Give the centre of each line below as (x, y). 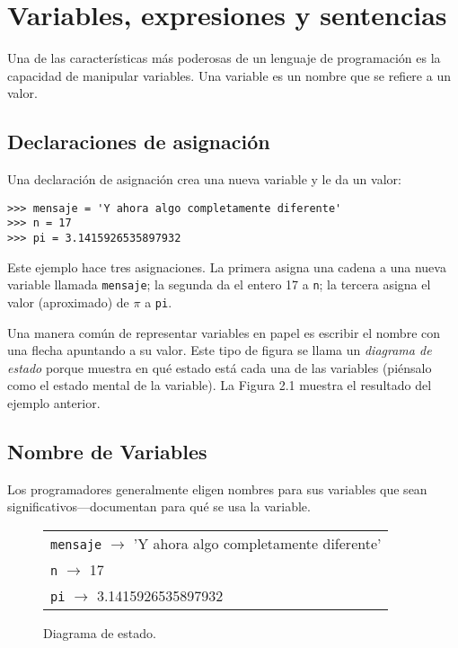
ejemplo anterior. (54, 402)
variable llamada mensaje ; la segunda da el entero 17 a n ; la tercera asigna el (219, 284)
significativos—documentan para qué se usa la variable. (159, 506)
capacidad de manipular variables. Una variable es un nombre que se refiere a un (229, 75)
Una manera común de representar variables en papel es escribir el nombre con (224, 332)
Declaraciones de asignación (139, 142)
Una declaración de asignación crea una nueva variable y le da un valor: (204, 179)
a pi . (159, 302)
